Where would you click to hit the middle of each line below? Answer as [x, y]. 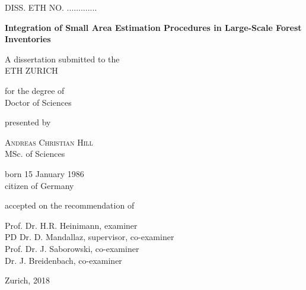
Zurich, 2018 [27, 280]
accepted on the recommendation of [70, 205]
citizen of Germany [39, 185]
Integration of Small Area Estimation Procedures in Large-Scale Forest [153, 27]
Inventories [28, 39]
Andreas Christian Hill [49, 142]
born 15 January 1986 [44, 173]
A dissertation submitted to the [62, 59]
